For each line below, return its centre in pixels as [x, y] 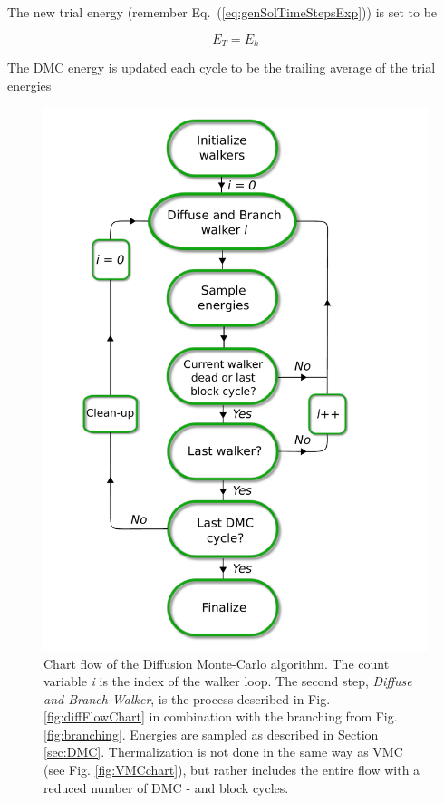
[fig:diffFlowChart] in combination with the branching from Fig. [221, 716]
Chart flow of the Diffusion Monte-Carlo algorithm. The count [217, 663]
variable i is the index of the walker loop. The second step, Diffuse [228, 681]
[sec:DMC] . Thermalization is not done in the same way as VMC [223, 752]
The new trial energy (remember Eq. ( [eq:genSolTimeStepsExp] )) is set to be [222, 12]
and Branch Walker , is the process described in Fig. [187, 698]
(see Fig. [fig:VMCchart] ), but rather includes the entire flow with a [232, 770]
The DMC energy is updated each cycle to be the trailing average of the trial [222, 68]
